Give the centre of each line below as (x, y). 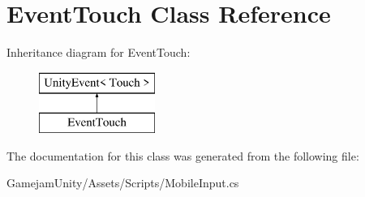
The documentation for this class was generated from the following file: (183, 155)
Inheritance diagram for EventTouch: (99, 52)
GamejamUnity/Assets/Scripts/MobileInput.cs (123, 183)
